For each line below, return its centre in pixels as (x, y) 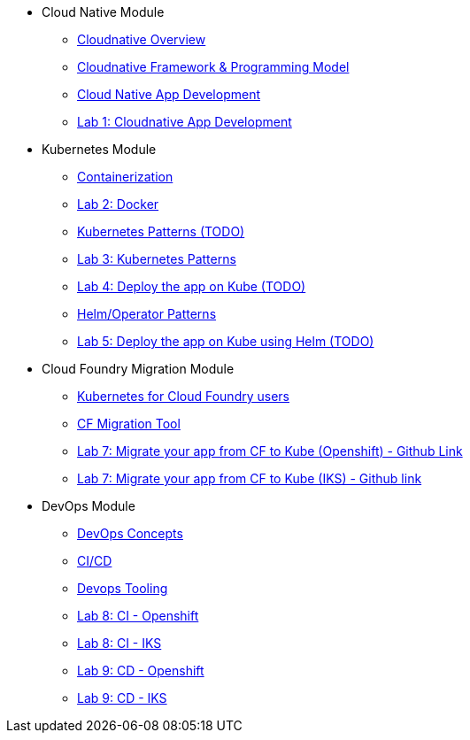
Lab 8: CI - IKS (119, 643)
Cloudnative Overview (142, 39)
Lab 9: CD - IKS (122, 698)
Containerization (125, 177)
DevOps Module (89, 506)
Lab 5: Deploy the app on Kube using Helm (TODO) (226, 341)
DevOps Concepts (130, 533)
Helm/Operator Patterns (147, 314)
